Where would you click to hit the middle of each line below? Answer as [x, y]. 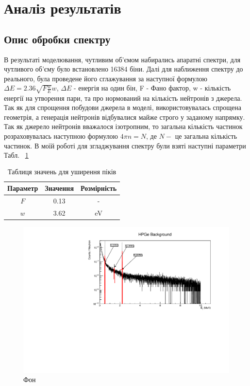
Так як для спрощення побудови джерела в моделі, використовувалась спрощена [123, 107]
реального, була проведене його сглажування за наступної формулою [106, 78]
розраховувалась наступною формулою [61, 136]
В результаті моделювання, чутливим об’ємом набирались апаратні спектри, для [122, 59]
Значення [59, 188]
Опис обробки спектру [57, 39]
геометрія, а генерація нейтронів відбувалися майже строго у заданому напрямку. [125, 117]
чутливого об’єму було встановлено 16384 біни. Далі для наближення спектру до [124, 69]
